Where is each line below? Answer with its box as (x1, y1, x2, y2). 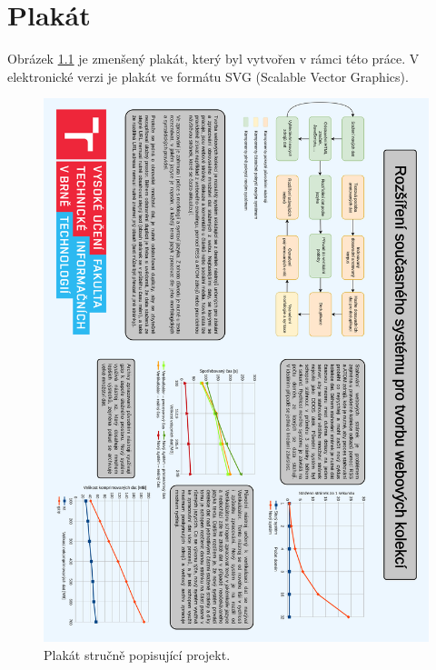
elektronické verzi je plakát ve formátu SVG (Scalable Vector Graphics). (7, 66, 409, 85)
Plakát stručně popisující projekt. (44, 645, 231, 664)
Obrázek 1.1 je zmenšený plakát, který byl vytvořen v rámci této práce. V (7, 49, 420, 68)
